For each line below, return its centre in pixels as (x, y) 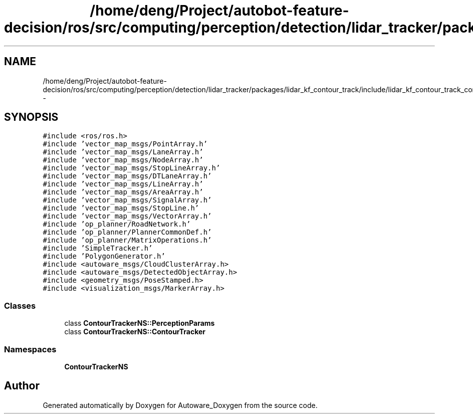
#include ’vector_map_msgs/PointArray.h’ (125, 144)
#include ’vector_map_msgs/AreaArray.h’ (123, 192)
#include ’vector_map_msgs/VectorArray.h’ (127, 216)
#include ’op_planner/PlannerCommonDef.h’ (127, 232)
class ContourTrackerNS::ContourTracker (135, 332)
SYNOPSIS (31, 117)
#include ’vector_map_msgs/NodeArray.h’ (123, 160)
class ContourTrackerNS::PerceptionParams (140, 323)
